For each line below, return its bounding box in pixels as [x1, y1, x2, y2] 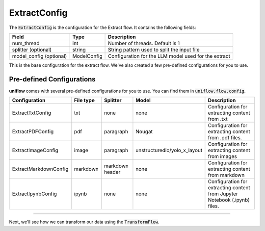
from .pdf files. [208, 134, 242, 141]
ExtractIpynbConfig [12, 190, 57, 197]
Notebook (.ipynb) [208, 197, 250, 204]
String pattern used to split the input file [108, 46, 200, 53]
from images [208, 153, 238, 160]
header [104, 169, 121, 176]
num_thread [12, 40, 40, 47]
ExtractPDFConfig [12, 128, 54, 135]
